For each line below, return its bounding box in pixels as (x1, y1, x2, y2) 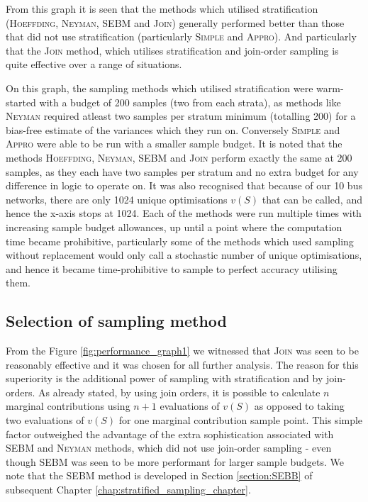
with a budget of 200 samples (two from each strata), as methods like (39, 94, 341, 109)
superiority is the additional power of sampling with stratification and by (6, 371, 323, 386)
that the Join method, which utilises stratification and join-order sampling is (6, 43, 339, 57)
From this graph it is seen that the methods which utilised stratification (6, 1, 318, 16)
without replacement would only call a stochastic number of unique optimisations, (6, 247, 362, 262)
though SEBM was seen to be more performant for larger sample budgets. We (6, 454, 344, 469)
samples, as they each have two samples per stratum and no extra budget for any (6, 164, 359, 179)
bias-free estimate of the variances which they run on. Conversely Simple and (6, 122, 340, 137)
